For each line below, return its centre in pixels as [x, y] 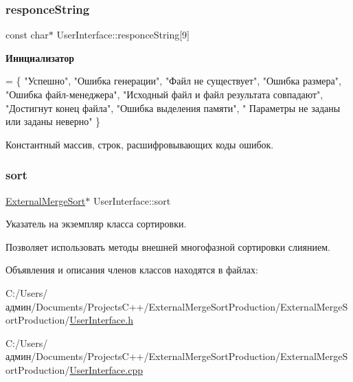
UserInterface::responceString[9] [123, 35]
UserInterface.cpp [106, 369]
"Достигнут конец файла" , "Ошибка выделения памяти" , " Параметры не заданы [173, 108]
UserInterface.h [101, 320]
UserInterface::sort [132, 200]
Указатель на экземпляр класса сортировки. [96, 224]
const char [27, 35]
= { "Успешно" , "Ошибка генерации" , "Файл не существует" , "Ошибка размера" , [173, 81]
